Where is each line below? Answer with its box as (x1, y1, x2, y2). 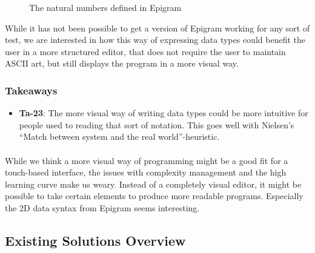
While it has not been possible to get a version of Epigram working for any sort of (5, 21, 310, 34)
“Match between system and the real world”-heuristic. (19, 130, 220, 143)
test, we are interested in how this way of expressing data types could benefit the (5, 33, 305, 46)
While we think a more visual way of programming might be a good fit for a (5, 154, 288, 166)
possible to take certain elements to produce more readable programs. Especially (5, 189, 303, 202)
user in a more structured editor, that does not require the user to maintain (5, 45, 286, 57)
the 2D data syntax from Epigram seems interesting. (5, 201, 200, 214)
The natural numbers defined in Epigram (29, 1, 182, 13)
